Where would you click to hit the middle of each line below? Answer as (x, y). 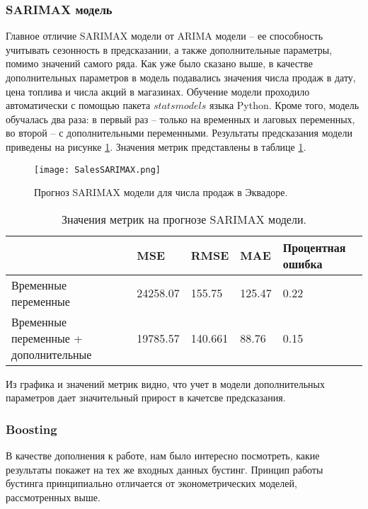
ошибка (303, 263)
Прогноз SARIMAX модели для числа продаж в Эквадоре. (161, 192)
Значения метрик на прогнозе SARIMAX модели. (184, 219)
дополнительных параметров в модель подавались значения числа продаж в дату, (181, 77)
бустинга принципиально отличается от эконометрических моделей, (151, 483)
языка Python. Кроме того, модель (284, 105)
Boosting (31, 429)
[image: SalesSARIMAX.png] (97, 170)
